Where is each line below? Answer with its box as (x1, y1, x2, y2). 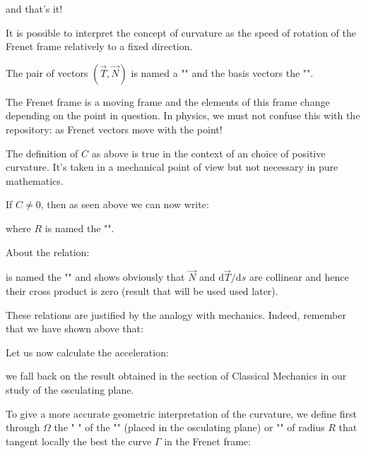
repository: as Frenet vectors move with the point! (6, 121, 223, 136)
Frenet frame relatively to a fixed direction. (6, 39, 193, 54)
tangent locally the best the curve (6, 433, 152, 448)
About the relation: (6, 244, 90, 259)
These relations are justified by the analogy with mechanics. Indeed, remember (6, 307, 346, 322)
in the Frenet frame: (164, 433, 251, 448)
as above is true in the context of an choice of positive (91, 145, 326, 160)
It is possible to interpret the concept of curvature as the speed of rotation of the (6, 25, 357, 40)
